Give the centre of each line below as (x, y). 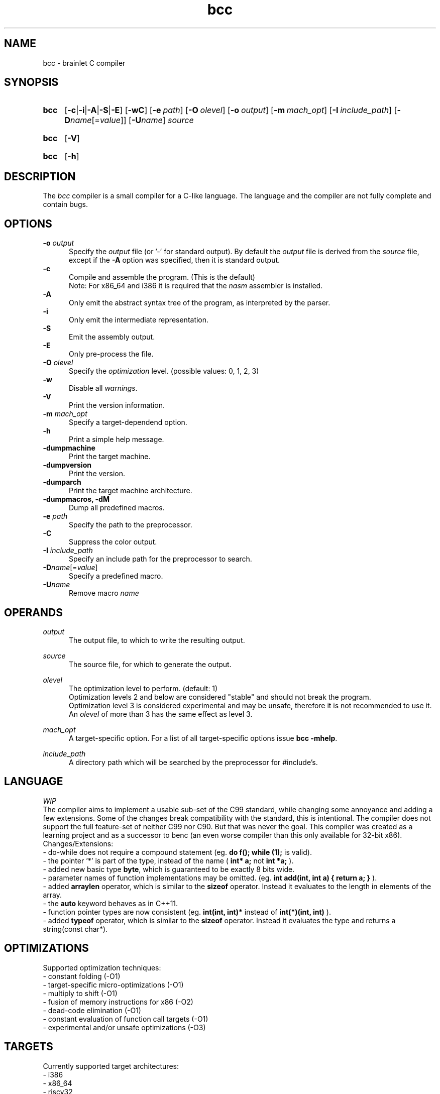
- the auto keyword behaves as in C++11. (111, 903)
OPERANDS (33, 612)
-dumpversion (67, 465)
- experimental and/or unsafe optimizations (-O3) (124, 1027)
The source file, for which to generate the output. (150, 664)
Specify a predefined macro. (116, 576)
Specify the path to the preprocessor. (131, 525)
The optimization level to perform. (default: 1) (143, 688)
